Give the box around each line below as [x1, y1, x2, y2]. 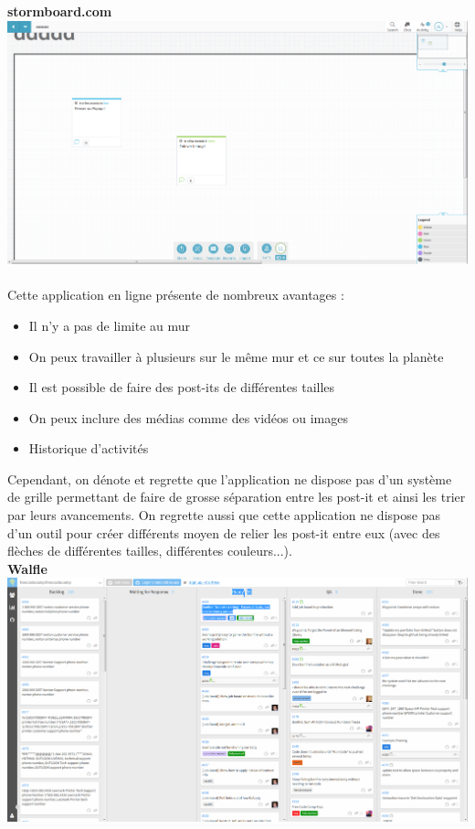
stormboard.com [7, 2, 112, 20]
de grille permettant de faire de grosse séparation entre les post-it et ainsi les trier [7, 487, 466, 506]
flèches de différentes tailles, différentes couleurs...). [7, 541, 292, 560]
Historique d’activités [28, 439, 149, 458]
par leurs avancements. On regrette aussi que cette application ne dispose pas [7, 505, 440, 525]
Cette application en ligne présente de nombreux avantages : [7, 285, 344, 304]
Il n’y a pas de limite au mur [28, 315, 191, 335]
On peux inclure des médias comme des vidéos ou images [28, 408, 348, 427]
